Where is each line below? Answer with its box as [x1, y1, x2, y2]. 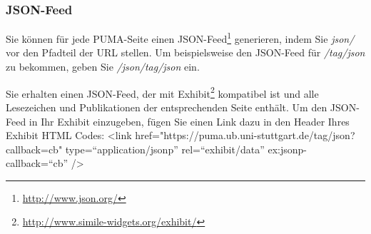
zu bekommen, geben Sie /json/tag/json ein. [6, 59, 200, 74]
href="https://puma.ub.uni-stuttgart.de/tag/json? [135, 128, 355, 143]
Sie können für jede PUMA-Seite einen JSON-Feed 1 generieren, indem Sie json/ [6, 29, 355, 46]
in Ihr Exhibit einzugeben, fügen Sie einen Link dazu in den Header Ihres [29, 113, 350, 128]
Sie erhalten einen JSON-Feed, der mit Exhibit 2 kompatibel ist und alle [6, 83, 319, 101]
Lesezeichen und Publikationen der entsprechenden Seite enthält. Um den [6, 99, 327, 114]
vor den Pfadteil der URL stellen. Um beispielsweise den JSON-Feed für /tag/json [6, 45, 365, 60]
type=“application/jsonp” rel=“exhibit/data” [65, 141, 265, 156]
